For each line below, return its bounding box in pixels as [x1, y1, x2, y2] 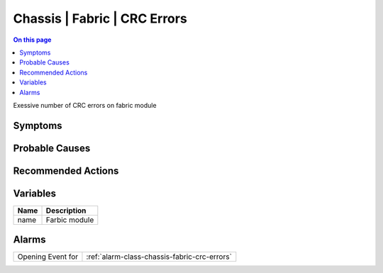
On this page [13, 35, 52, 44]
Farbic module [45, 215, 94, 225]
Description [45, 206, 87, 216]
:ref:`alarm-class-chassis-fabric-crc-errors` [86, 252, 232, 262]
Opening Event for [17, 252, 79, 262]
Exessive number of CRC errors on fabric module [13, 101, 157, 109]
